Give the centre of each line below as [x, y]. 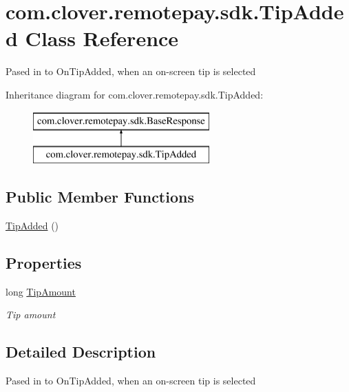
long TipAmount [41, 291]
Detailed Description [81, 352]
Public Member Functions [100, 197]
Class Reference [102, 38]
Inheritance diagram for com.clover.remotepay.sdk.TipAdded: [135, 94]
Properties [44, 262]
